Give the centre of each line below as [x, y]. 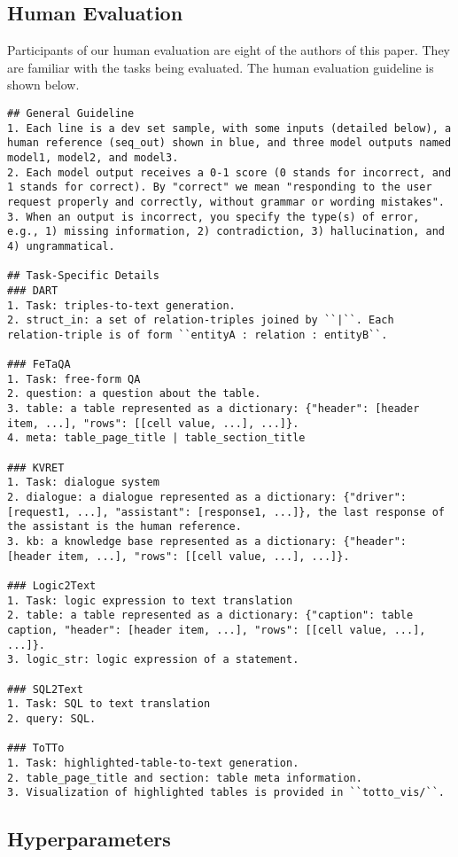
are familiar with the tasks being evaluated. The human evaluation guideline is [221, 67]
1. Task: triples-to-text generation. [121, 305]
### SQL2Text [45, 689]
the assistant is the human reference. [124, 527]
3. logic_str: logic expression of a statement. [153, 660]
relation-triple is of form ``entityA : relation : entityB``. [198, 335]
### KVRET [36, 467]
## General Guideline [71, 113]
